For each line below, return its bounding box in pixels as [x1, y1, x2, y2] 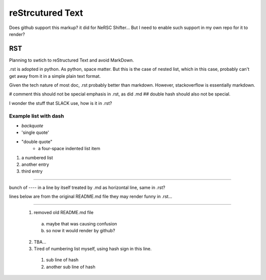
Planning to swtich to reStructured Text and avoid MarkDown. [9, 57, 134, 63]
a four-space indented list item [38, 146, 100, 152]
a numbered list [21, 155, 53, 160]
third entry [21, 168, 43, 174]
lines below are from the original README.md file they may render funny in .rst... [9, 193, 172, 199]
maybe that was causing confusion [46, 220, 117, 226]
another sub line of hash [46, 264, 96, 270]
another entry [21, 161, 49, 167]
